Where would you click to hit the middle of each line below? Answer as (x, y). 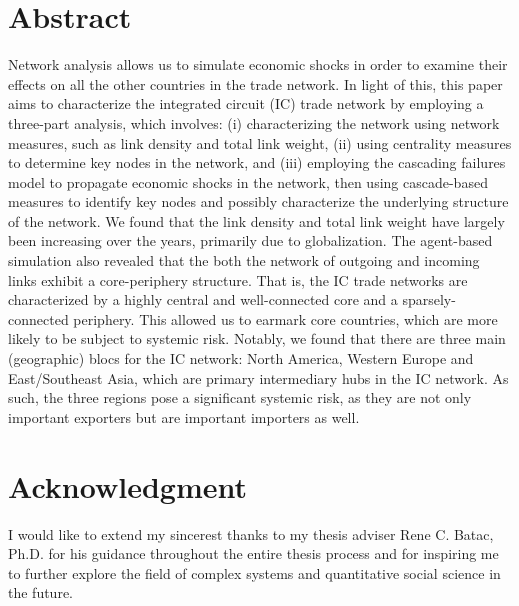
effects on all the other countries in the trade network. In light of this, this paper (255, 83)
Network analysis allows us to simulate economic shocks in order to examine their (258, 64)
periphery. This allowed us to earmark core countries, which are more (285, 318)
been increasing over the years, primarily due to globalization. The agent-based (250, 240)
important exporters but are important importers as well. (184, 416)
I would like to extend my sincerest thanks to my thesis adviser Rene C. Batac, (251, 533)
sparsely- (429, 299)
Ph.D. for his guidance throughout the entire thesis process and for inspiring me (253, 553)
